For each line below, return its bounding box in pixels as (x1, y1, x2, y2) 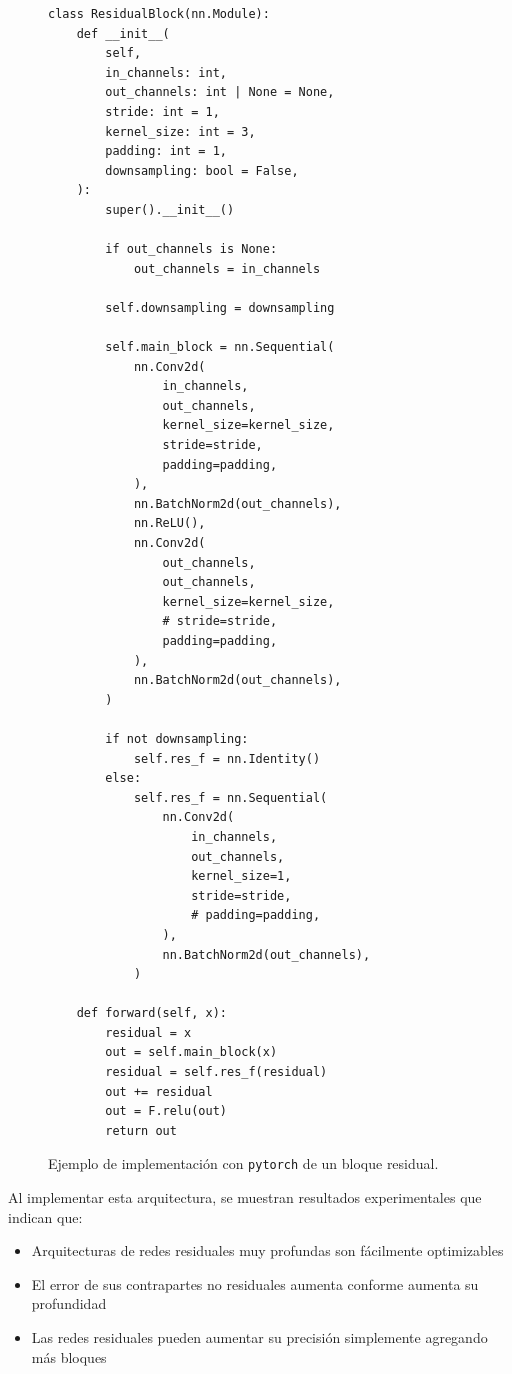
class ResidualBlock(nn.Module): (48, 7, 270, 21)
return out (105, 1123, 177, 1138)
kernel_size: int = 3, (105, 124, 256, 139)
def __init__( (76, 26, 170, 41)
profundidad (31, 1293, 107, 1314)
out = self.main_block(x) (105, 1045, 278, 1060)
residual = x (105, 1025, 192, 1040)
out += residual (105, 1084, 213, 1099)
